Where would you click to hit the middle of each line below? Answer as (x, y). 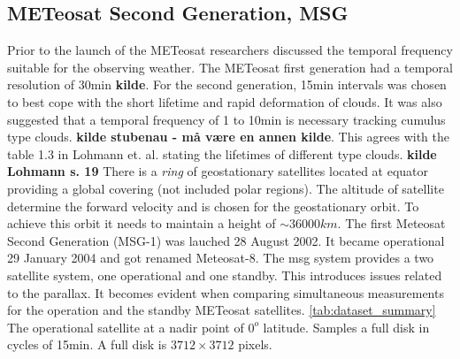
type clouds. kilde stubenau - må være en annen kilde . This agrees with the (228, 137)
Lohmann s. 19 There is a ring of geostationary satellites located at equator (218, 171)
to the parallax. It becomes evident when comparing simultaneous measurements (226, 292)
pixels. (255, 344)
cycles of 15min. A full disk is (87, 344)
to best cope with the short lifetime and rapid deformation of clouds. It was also (225, 101)
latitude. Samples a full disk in (346, 327)
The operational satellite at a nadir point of (126, 327)
